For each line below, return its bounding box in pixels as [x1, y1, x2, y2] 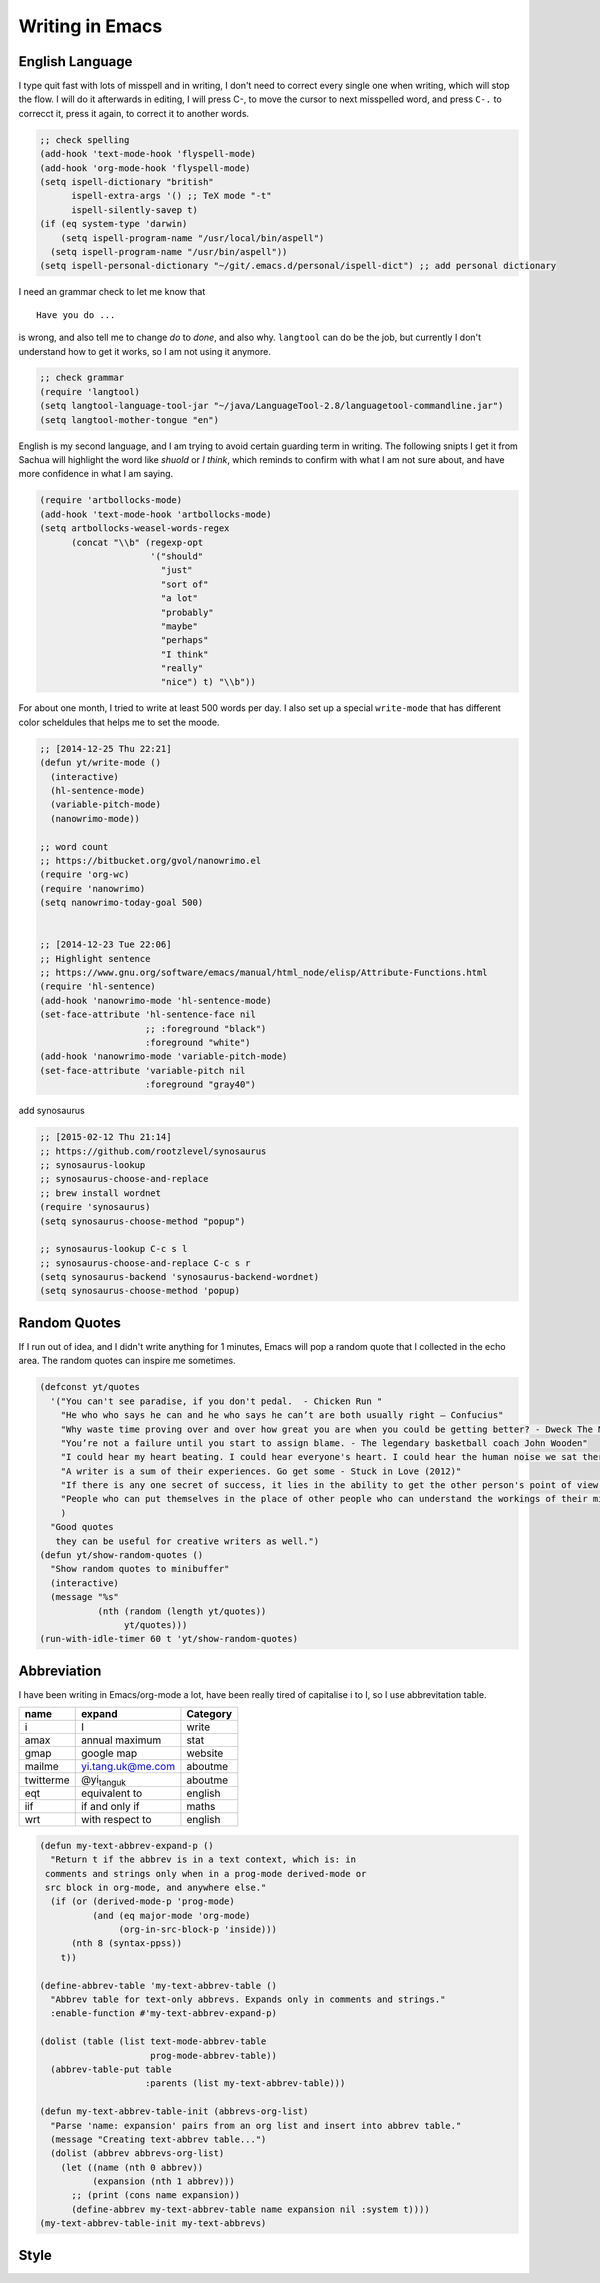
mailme [24, 1760, 59, 1774]
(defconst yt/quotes [39, 1381, 140, 1393]
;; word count [39, 841, 109, 852]
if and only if [80, 1800, 140, 1814]
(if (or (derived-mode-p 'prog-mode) [50, 1896, 235, 1907]
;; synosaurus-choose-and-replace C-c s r [39, 1257, 251, 1269]
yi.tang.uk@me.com [80, 1760, 175, 1774]
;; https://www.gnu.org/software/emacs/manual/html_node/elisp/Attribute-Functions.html [39, 967, 489, 979]
